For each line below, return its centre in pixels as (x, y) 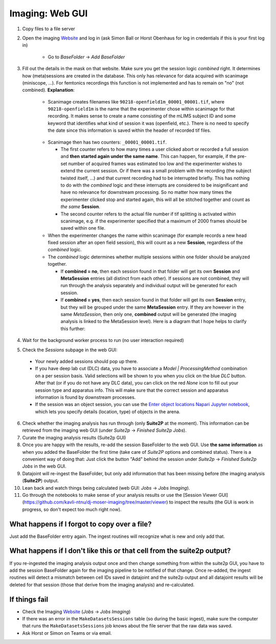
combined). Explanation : (49, 90)
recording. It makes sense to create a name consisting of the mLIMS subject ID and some (142, 116)
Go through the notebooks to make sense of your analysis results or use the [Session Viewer (120, 495)
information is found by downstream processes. (85, 397)
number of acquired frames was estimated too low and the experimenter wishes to (155, 164)
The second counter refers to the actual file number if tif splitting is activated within (148, 214)
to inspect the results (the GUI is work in (211, 502)
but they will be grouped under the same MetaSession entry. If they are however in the (152, 307)
